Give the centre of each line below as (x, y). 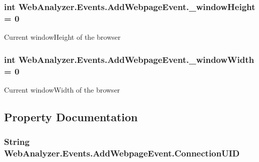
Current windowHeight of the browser (62, 37)
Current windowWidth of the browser (62, 89)
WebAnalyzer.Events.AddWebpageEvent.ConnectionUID (122, 153)
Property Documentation (71, 116)
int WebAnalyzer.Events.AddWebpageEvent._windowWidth (129, 59)
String (17, 142)
